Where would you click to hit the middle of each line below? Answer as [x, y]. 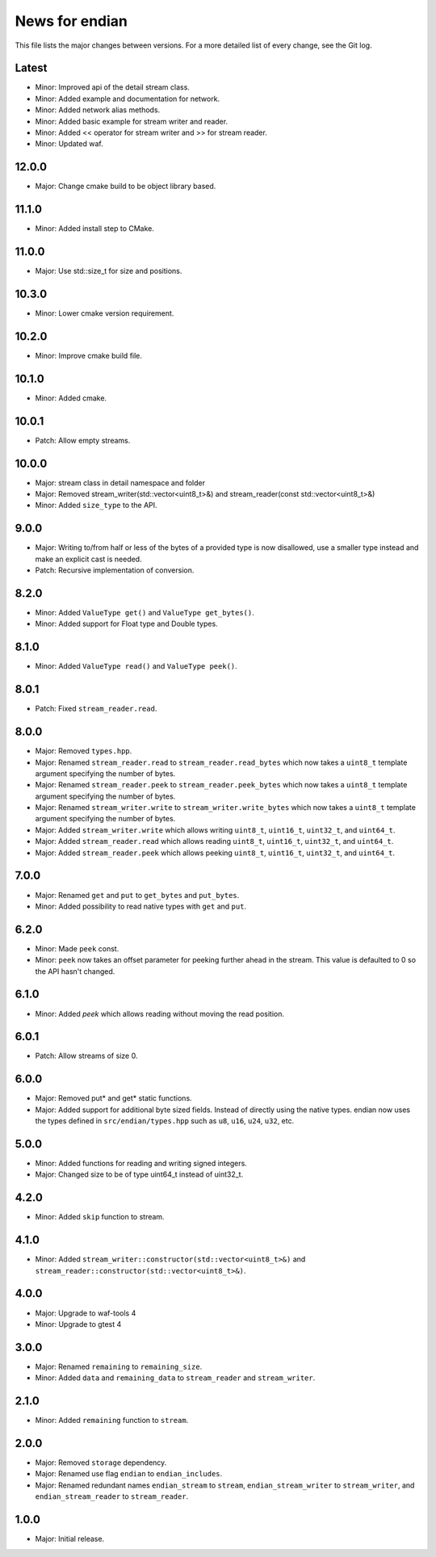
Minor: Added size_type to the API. [96, 506]
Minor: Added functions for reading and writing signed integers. [141, 1164]
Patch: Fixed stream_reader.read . [96, 709]
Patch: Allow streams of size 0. [86, 1056]
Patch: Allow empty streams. [83, 440]
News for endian [71, 21]
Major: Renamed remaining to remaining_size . [119, 1366]
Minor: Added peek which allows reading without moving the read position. [160, 1014]
